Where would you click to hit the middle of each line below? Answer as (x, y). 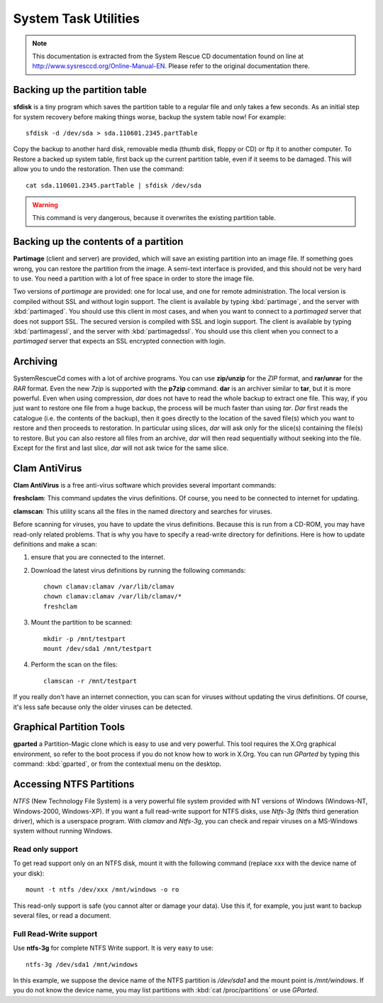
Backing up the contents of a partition (98, 242)
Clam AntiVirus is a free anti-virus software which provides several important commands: (145, 485)
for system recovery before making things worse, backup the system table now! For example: (150, 116)
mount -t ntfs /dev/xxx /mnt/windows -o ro (102, 890)
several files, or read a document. (62, 916)
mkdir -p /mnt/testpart (85, 638)
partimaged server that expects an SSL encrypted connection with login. (120, 341)
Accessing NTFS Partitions (74, 784)
